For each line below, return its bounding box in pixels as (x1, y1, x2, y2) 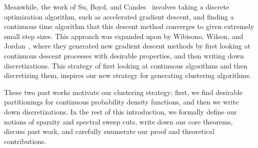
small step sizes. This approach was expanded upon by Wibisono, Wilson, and (4, 30, 243, 41)
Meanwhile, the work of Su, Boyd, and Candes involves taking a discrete (4, 1, 229, 11)
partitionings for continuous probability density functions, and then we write (4, 96, 239, 107)
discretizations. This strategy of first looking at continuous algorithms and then (4, 60, 247, 70)
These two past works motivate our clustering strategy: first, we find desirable (4, 86, 243, 97)
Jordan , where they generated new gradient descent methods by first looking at (4, 40, 250, 51)
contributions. (4, 135, 46, 146)
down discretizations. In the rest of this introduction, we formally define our (4, 106, 237, 116)
